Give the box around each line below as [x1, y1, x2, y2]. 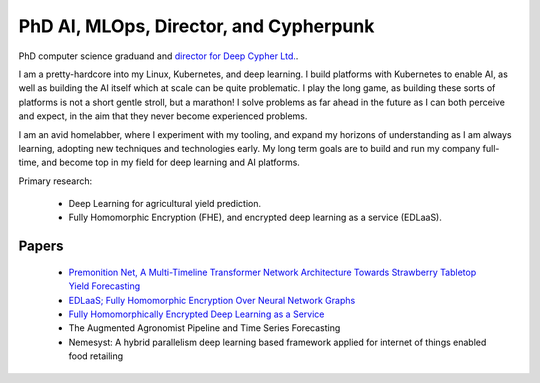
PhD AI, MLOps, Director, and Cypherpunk [18, 15, 375, 37]
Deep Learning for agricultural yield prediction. [68, 198, 262, 210]
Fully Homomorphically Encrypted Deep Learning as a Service [68, 308, 325, 320]
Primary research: [18, 175, 93, 187]
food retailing [68, 350, 124, 362]
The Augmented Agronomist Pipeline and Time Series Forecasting [68, 322, 341, 334]
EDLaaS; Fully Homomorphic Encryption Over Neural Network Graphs [68, 294, 356, 306]
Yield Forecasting [68, 280, 141, 292]
